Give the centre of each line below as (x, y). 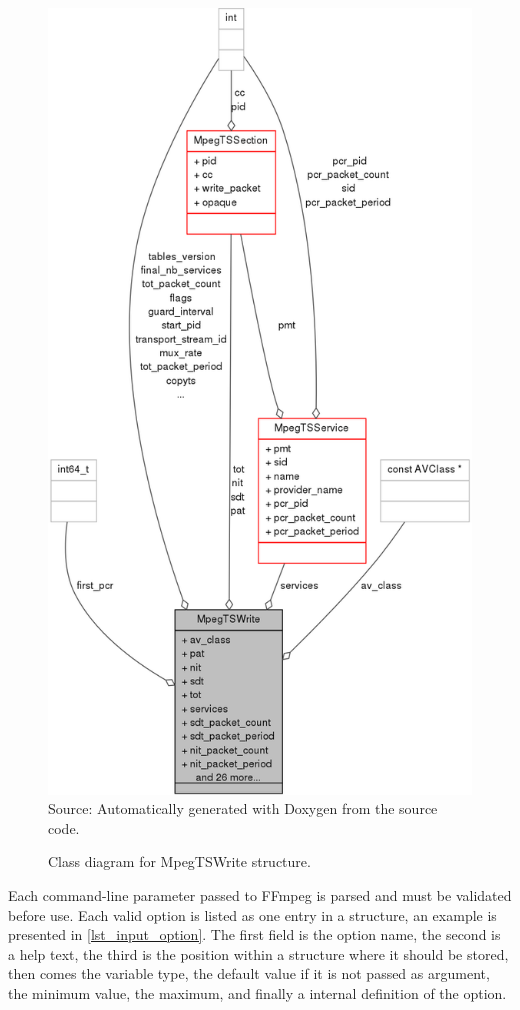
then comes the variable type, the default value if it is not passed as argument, (249, 973)
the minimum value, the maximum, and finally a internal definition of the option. (257, 992)
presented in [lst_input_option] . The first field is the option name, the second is (254, 934)
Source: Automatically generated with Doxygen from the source (243, 808)
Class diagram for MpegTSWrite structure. (179, 861)
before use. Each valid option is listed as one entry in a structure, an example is (252, 914)
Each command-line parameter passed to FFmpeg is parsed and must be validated (260, 894)
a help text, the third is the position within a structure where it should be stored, (258, 953)
